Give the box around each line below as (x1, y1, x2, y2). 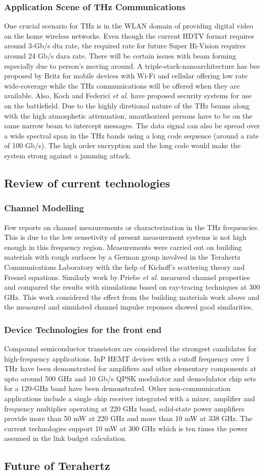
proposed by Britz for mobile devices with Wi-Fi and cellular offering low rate (4, 70, 248, 81)
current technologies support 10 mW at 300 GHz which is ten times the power (4, 423, 248, 433)
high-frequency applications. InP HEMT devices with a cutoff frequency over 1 (4, 353, 250, 364)
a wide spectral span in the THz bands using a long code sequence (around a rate (4, 130, 259, 141)
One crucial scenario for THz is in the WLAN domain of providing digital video (4, 20, 253, 31)
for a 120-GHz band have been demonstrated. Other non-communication (4, 383, 231, 394)
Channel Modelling (4, 202, 84, 214)
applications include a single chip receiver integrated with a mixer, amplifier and (4, 393, 255, 404)
